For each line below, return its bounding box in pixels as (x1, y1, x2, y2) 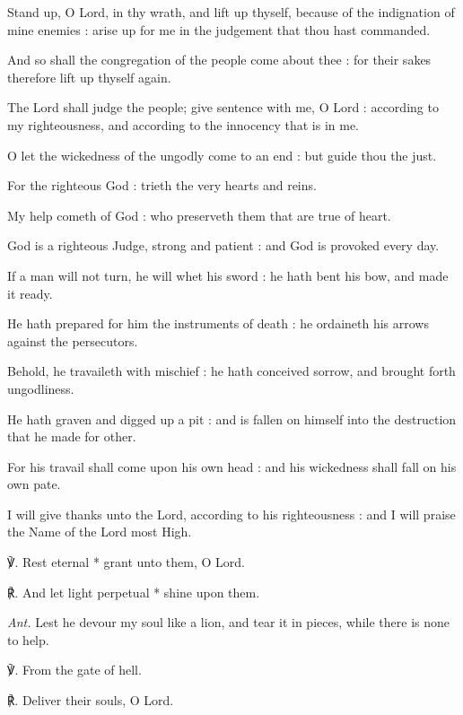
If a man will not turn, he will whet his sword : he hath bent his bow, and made (7, 266, 449, 284)
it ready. (7, 283, 53, 302)
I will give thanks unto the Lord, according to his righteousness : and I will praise (7, 504, 456, 523)
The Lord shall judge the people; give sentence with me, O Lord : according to (7, 98, 439, 117)
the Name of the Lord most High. (7, 522, 192, 541)
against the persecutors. (7, 331, 138, 350)
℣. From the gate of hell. (7, 660, 142, 679)
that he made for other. (7, 427, 136, 446)
